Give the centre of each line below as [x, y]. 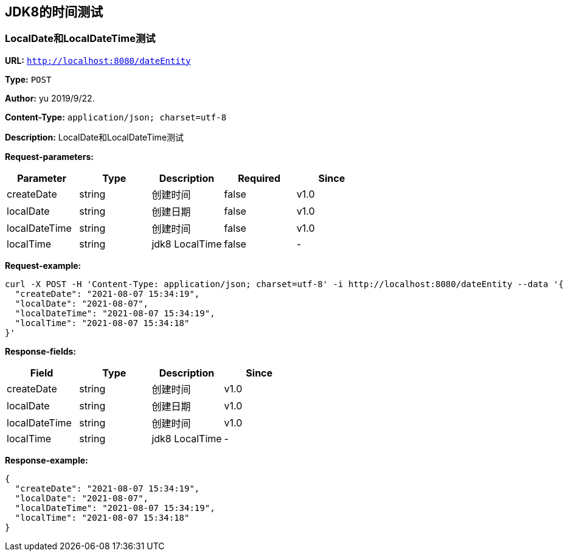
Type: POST [28, 79]
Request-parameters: [49, 156]
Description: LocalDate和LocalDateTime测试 [95, 137]
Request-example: [43, 265]
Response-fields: [41, 351]
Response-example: [47, 460]
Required [259, 178]
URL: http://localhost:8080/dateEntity [98, 60]
